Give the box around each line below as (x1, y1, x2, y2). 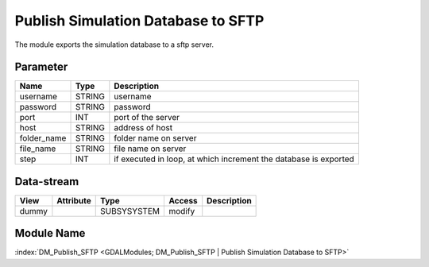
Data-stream (14, 175, 79, 188)
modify (168, 205, 195, 216)
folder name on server (114, 133, 197, 144)
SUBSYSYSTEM (99, 205, 160, 216)
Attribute (56, 195, 91, 206)
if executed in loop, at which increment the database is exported (114, 153, 355, 164)
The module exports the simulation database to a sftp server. (14, 40, 214, 49)
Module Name (14, 226, 86, 240)
